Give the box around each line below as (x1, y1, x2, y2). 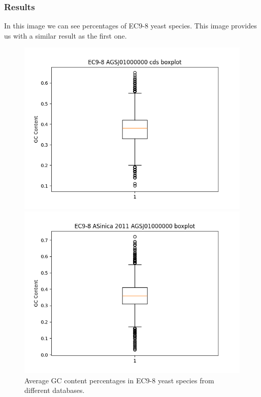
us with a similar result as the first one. (4, 30, 127, 41)
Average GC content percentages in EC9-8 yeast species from (24, 375, 214, 385)
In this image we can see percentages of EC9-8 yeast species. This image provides (4, 20, 257, 31)
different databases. (24, 385, 85, 395)
